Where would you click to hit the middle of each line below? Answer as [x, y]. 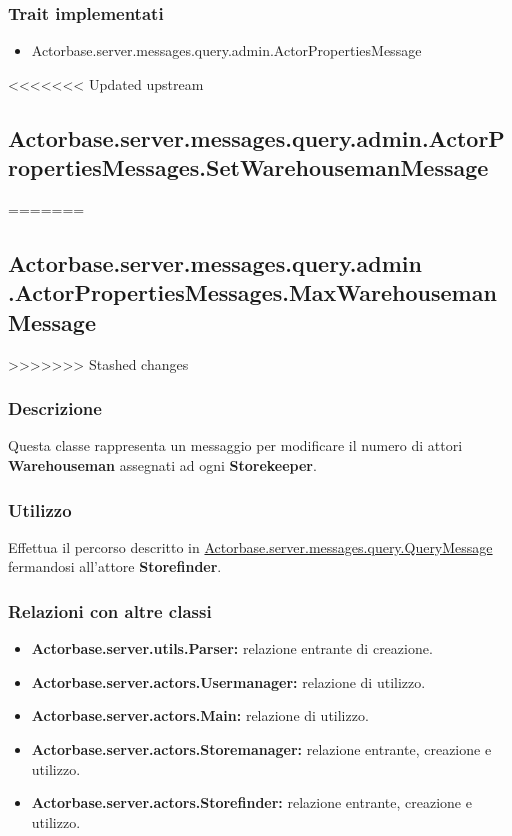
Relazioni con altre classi [110, 610]
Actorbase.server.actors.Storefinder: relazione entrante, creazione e [251, 802]
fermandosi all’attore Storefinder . [115, 566]
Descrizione [55, 408]
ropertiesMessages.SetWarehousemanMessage [248, 167]
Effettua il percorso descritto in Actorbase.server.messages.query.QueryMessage [250, 546]
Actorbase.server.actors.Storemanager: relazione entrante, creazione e [261, 748]
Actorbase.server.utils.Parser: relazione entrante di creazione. [232, 648]
